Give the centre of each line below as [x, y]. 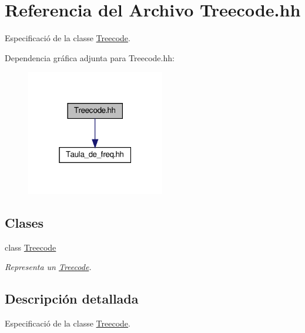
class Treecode [31, 247]
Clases [24, 222]
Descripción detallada [72, 299]
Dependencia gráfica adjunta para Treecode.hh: [90, 57]
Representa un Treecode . [48, 267]
